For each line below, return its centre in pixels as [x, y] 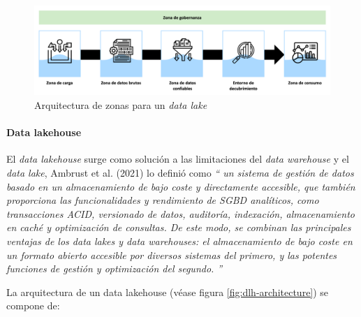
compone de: [33, 305]
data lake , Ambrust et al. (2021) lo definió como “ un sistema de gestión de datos [180, 172]
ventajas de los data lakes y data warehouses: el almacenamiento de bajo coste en [179, 241]
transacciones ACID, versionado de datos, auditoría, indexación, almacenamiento [180, 213]
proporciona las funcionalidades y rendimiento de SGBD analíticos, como [163, 200]
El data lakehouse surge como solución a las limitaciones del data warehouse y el [178, 159]
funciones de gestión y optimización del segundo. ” [115, 268]
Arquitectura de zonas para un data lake [121, 104]
